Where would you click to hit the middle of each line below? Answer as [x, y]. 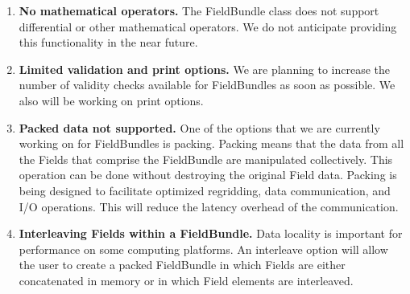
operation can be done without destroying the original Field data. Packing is [208, 175]
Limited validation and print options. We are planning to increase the [205, 69]
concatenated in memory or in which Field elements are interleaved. [186, 280]
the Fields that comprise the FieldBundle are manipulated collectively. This [206, 159]
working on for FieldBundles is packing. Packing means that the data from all [211, 143]
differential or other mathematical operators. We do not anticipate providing [208, 26]
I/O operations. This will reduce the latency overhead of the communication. [209, 206]
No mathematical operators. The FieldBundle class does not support [199, 10]
